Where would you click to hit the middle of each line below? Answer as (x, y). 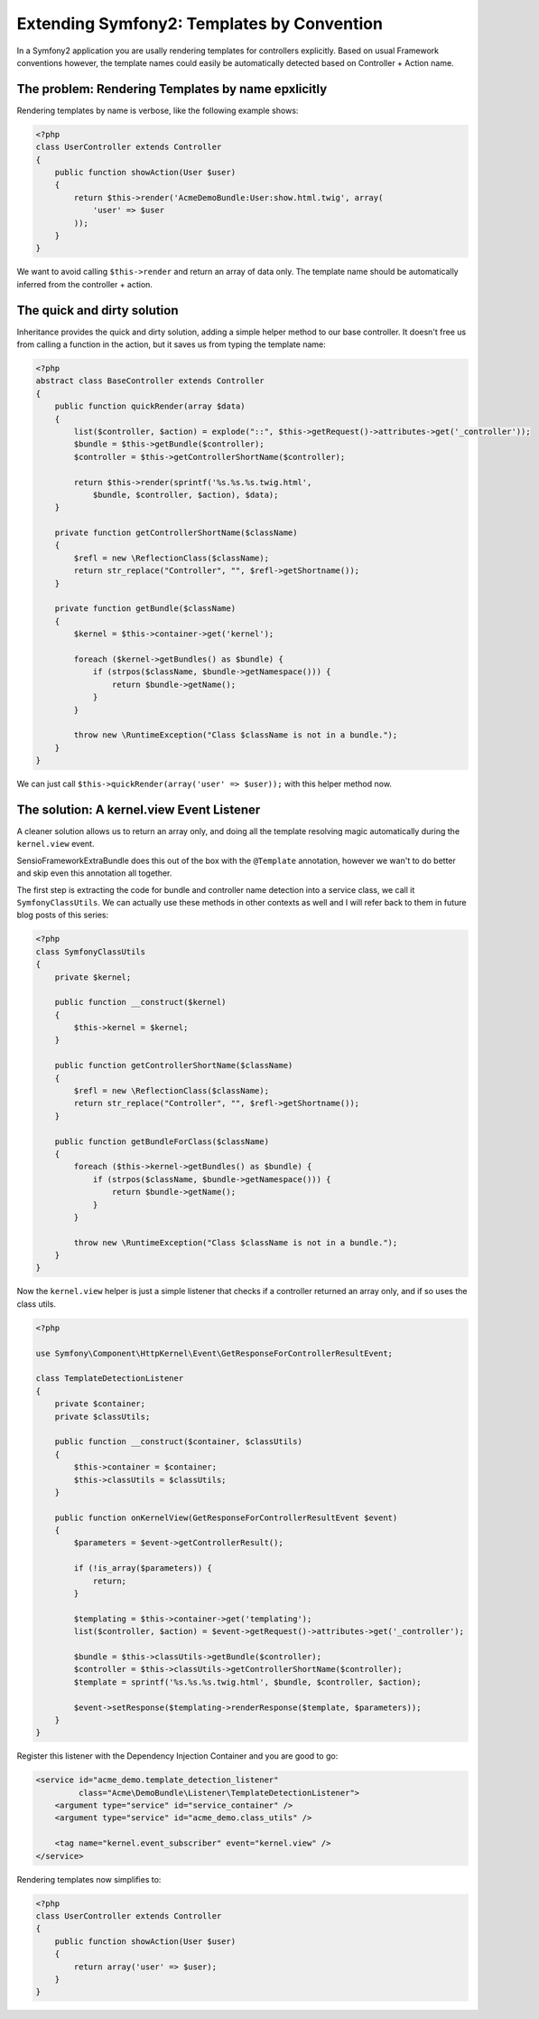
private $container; (100, 1404)
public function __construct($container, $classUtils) (178, 1442)
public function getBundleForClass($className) (162, 1141)
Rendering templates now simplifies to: (89, 1879)
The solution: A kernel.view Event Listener (139, 809)
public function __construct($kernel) (140, 1002)
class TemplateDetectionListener (110, 1379)
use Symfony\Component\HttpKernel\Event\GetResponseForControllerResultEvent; (214, 1353)
